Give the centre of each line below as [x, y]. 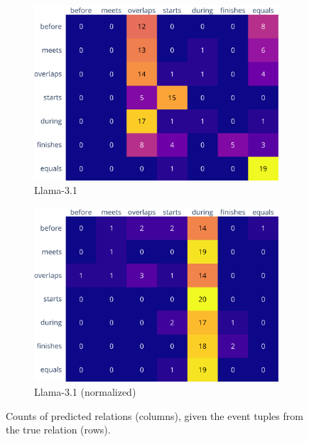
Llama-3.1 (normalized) [85, 391]
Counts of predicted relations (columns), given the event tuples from [154, 415]
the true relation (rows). [58, 430]
